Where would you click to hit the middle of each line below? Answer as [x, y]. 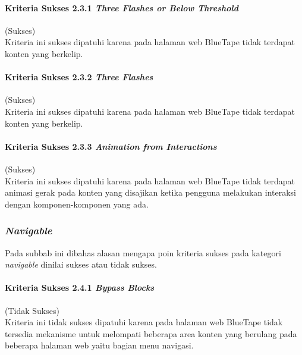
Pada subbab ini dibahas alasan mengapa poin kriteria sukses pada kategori [143, 252]
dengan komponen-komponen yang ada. [77, 204]
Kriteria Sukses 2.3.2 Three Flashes [79, 77]
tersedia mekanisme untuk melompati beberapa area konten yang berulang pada [151, 333]
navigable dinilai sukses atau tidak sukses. [81, 264]
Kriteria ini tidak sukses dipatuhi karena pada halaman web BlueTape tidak [144, 322]
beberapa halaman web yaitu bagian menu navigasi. [99, 345]
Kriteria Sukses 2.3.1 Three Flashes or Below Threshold [122, 7]
